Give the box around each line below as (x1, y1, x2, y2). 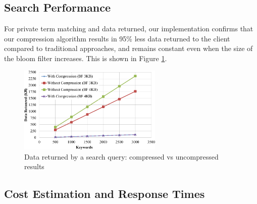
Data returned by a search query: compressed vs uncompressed (24, 151, 219, 162)
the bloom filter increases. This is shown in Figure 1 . (4, 53, 167, 63)
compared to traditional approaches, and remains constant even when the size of (4, 43, 253, 54)
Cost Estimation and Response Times (4, 186, 205, 201)
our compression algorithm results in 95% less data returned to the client (4, 33, 230, 43)
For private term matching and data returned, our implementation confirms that (4, 23, 253, 34)
